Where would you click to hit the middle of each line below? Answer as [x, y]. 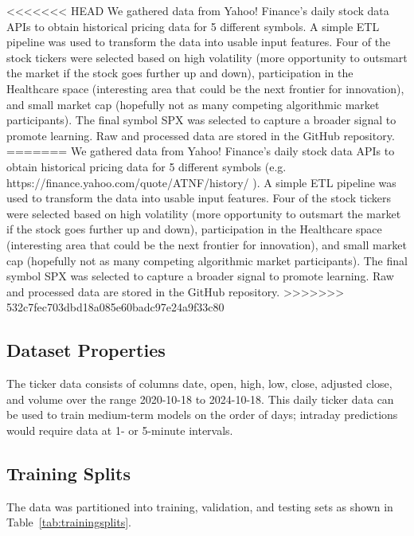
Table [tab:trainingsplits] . [69, 522]
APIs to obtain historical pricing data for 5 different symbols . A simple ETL [193, 26]
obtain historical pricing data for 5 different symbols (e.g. [146, 166]
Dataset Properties [86, 350]
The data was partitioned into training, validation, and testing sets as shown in [200, 506]
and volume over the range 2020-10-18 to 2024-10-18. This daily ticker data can [200, 399]
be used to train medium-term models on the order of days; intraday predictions [202, 415]
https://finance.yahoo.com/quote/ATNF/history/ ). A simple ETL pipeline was [201, 182]
